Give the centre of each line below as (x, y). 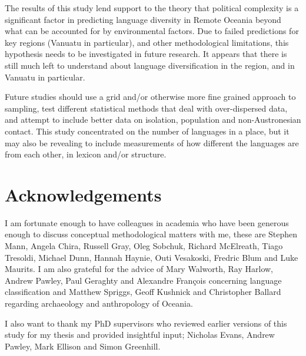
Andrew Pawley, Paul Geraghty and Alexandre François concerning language (143, 280)
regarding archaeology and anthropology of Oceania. (99, 303)
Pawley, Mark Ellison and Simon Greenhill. (83, 346)
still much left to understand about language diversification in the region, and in (150, 65)
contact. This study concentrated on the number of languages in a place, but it (147, 131)
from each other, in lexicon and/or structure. (86, 154)
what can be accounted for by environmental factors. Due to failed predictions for (152, 31)
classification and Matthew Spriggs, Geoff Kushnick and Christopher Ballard (143, 292)
